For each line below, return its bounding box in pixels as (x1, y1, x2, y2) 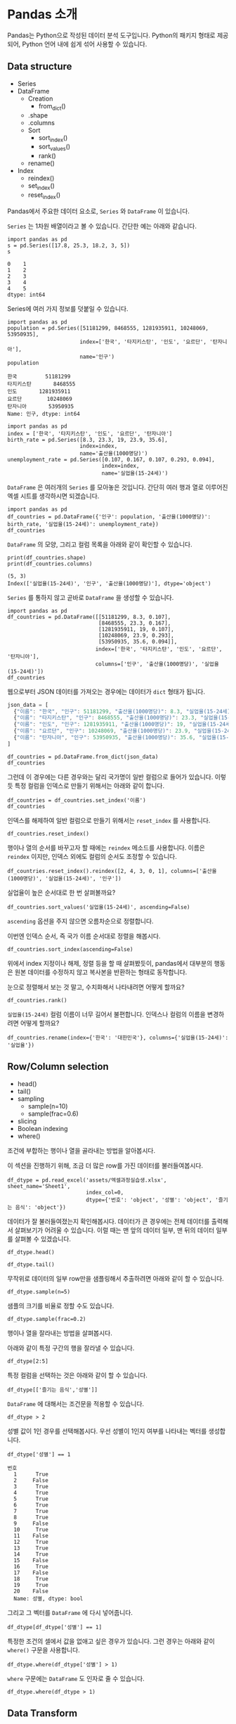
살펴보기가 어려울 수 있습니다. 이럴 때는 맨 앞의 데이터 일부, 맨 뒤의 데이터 (14, 1225, 215, 1234)
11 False (13, 1532, 49, 1539)
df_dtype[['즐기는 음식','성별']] (7, 1386, 98, 1393)
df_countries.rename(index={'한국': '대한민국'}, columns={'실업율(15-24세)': (7, 1034, 229, 1041)
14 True (13, 1550, 49, 1558)
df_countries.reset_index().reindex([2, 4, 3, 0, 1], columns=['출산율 (7, 867, 217, 874)
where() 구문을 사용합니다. (7, 1645, 81, 1654)
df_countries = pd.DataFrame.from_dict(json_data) (7, 753, 159, 760)
